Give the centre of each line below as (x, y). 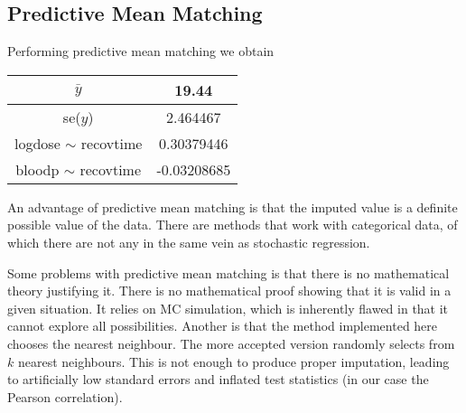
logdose (37, 143)
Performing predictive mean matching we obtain (141, 51)
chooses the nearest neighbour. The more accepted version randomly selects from (231, 343)
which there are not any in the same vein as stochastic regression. (189, 242)
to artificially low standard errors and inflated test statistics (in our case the (218, 379)
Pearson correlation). (65, 396)
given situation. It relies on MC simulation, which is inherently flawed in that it (228, 308)
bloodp (37, 169)
